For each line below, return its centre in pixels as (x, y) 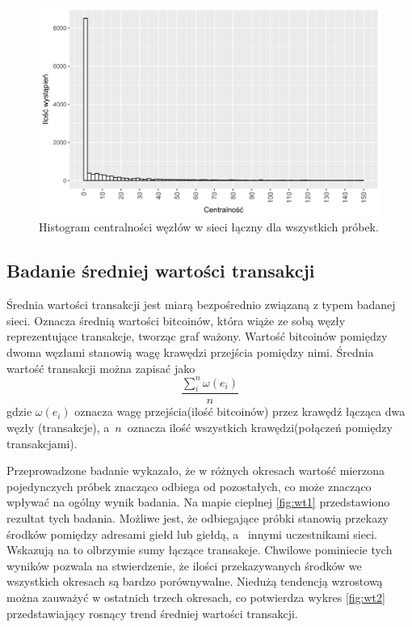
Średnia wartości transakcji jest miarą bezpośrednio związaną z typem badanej (201, 305)
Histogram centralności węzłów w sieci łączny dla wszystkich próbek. (209, 227)
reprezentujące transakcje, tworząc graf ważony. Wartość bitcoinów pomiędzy (197, 336)
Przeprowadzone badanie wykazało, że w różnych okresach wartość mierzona (196, 470)
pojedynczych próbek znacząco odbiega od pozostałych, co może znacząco (189, 486)
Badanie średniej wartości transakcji (161, 271)
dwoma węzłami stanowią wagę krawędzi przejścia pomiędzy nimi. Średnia (190, 352)
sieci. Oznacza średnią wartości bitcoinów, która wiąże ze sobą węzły (176, 320)
